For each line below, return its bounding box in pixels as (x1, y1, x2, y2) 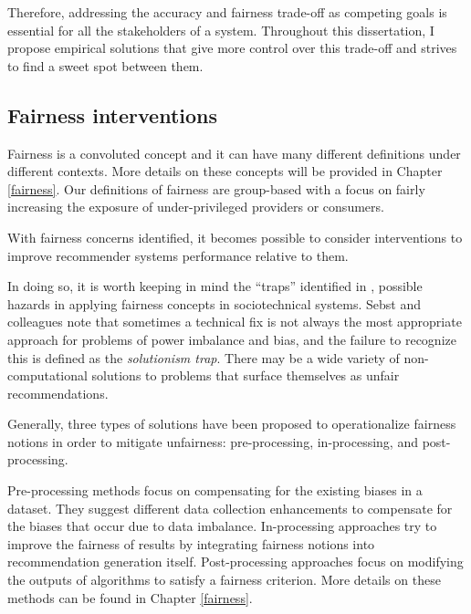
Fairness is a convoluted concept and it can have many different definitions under (7, 143, 461, 162)
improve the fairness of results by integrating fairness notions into (7, 534, 375, 553)
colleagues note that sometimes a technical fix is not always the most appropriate (7, 312, 462, 331)
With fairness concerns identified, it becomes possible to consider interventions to (7, 227, 463, 246)
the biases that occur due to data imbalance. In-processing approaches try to (7, 516, 437, 536)
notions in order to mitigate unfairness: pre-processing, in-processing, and (7, 432, 418, 451)
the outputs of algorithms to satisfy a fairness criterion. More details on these (7, 570, 441, 589)
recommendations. (7, 383, 109, 402)
